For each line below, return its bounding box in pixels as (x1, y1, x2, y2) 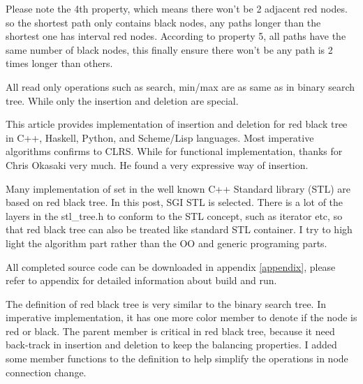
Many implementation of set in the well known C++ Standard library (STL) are (6, 181, 350, 195)
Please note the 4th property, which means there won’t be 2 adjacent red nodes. (6, 1, 348, 15)
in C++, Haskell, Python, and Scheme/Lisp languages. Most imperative (6, 130, 314, 145)
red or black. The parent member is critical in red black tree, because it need (6, 323, 335, 338)
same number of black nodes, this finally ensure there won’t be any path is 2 (6, 42, 333, 57)
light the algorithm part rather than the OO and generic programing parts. (6, 235, 327, 250)
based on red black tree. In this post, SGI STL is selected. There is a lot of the (6, 195, 343, 209)
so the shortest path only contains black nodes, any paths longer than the (6, 15, 321, 29)
